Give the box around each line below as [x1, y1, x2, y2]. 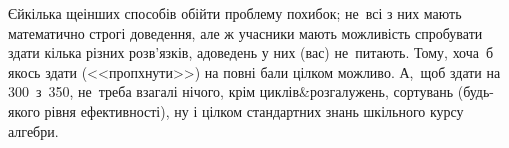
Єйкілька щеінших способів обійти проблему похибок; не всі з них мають [8, 3, 462, 23]
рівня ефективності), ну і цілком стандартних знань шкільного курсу [44, 100, 464, 121]
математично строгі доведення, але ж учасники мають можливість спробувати [8, 22, 483, 43]
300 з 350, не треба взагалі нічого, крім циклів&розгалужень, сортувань [8, 81, 454, 102]
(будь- [457, 81, 495, 102]
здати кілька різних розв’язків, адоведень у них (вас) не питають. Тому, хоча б [8, 42, 494, 63]
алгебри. [8, 120, 59, 141]
